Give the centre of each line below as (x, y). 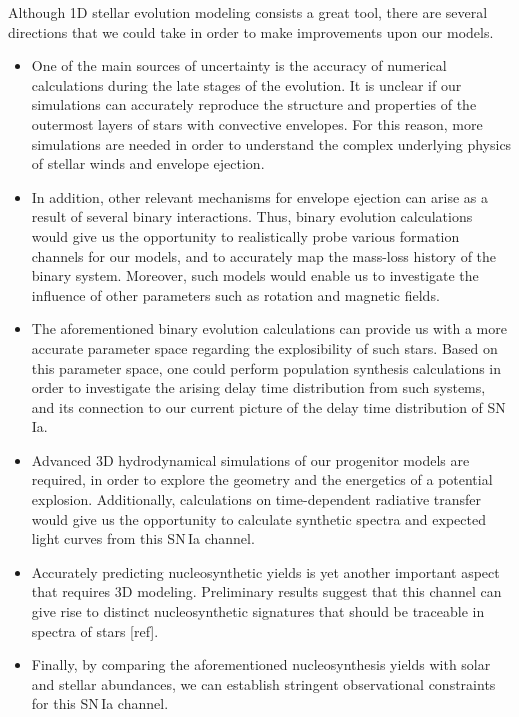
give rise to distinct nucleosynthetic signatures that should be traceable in (258, 611)
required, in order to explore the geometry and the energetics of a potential (262, 479)
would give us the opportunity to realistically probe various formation (245, 235)
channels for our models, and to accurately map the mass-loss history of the (264, 255)
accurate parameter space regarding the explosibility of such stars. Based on (264, 347)
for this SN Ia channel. (100, 703)
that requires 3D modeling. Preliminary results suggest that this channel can (266, 591)
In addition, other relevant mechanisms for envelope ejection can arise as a (259, 196)
